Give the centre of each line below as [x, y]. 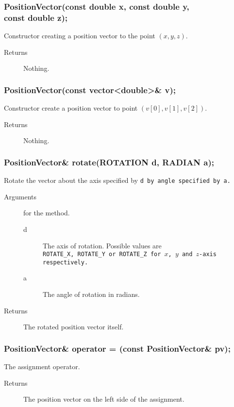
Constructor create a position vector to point [71, 108]
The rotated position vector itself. [74, 327]
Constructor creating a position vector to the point [80, 36]
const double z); [36, 17]
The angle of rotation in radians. [91, 294]
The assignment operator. [42, 366]
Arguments [20, 196]
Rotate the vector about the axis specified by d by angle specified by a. [117, 180]
